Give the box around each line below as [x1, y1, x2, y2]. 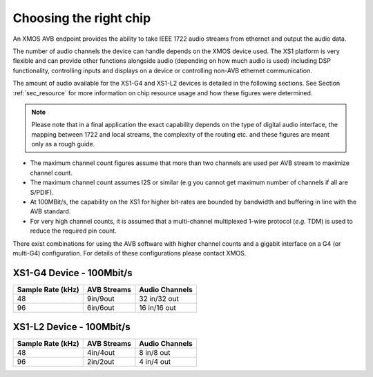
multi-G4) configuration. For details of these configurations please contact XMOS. [12, 249, 247, 257]
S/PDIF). [30, 188, 55, 196]
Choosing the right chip [12, 10, 151, 26]
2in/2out [86, 357, 115, 367]
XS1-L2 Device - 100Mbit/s [12, 321, 131, 333]
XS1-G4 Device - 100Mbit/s [12, 267, 133, 279]
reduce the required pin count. [30, 226, 117, 235]
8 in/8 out [139, 348, 171, 358]
